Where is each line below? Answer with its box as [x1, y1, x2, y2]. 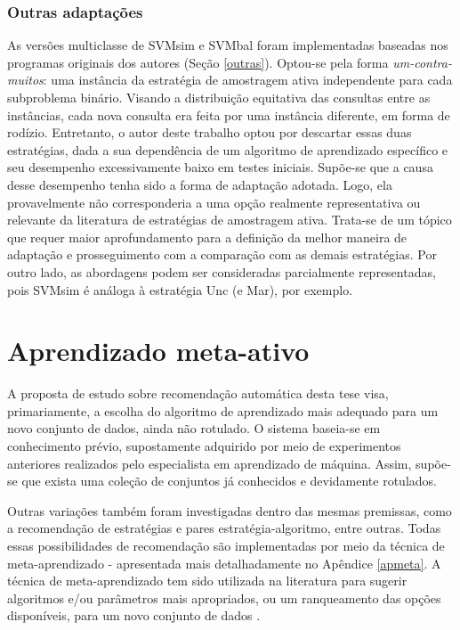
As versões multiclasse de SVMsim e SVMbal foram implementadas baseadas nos [7, 36, 448, 54]
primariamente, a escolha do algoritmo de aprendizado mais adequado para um [7, 401, 439, 420]
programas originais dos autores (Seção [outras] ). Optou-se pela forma [7, 53, 389, 71]
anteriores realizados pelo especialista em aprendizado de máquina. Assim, [7, 454, 412, 472]
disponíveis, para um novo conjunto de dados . [7, 606, 261, 625]
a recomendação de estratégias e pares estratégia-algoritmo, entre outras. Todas [7, 519, 441, 537]
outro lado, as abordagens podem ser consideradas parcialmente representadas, [7, 262, 436, 281]
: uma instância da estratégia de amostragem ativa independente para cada [43, 70, 453, 89]
